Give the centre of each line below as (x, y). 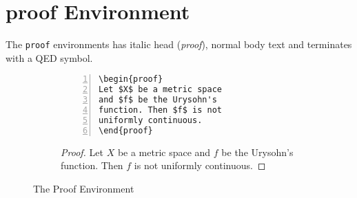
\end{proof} (126, 130)
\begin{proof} (131, 79)
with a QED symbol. (49, 57)
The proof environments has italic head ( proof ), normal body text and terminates (179, 44)
